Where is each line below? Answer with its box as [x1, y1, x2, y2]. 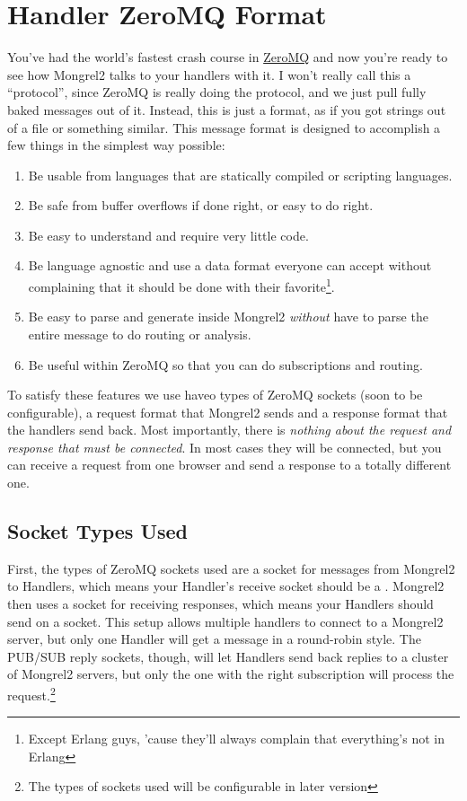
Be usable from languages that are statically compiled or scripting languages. [28, 165, 453, 184]
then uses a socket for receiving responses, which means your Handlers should [7, 594, 434, 613]
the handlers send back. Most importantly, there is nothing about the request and [7, 420, 452, 439]
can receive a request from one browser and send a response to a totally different [7, 455, 452, 474]
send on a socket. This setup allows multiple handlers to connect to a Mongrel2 [7, 612, 444, 630]
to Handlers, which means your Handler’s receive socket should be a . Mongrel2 [7, 577, 445, 595]
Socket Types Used [7, 517, 189, 545]
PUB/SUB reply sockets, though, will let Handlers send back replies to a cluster [7, 647, 449, 665]
